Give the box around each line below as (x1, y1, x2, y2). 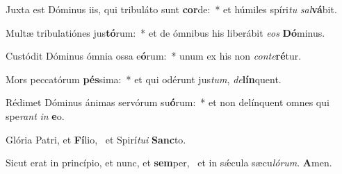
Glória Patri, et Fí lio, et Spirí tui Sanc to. (6, 132, 186, 146)
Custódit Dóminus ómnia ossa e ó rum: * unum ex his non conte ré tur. (6, 49, 302, 63)
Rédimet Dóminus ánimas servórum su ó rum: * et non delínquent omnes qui (6, 95, 329, 110)
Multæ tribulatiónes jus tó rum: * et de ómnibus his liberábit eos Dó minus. (6, 25, 325, 40)
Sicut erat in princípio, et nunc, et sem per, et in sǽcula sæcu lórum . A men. (6, 155, 332, 170)
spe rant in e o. (6, 108, 65, 123)
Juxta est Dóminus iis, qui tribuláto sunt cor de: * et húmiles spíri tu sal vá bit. (6, 2, 337, 16)
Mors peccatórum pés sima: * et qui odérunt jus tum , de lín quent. (6, 71, 282, 86)
